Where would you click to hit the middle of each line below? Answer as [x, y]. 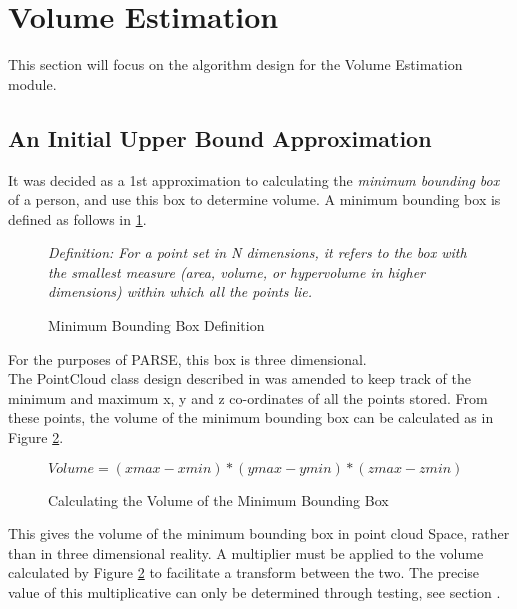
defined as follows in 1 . [77, 218]
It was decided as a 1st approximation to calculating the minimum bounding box [254, 179]
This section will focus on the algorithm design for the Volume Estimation [235, 64]
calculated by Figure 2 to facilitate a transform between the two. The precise [244, 572]
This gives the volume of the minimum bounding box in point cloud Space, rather [259, 533]
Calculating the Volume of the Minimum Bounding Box [218, 499]
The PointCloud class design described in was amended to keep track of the [240, 378]
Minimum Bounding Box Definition [156, 325]
